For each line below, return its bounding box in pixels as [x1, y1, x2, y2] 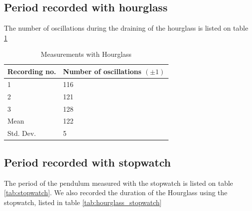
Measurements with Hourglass [41, 49, 132, 59]
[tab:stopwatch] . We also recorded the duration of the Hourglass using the [4, 187, 228, 198]
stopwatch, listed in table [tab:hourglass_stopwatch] [4, 197, 162, 207]
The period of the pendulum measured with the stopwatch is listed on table [4, 177, 233, 188]
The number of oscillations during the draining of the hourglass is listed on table [4, 23, 249, 33]
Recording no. [7, 66, 56, 76]
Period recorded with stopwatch [4, 154, 171, 169]
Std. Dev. [7, 128, 36, 138]
